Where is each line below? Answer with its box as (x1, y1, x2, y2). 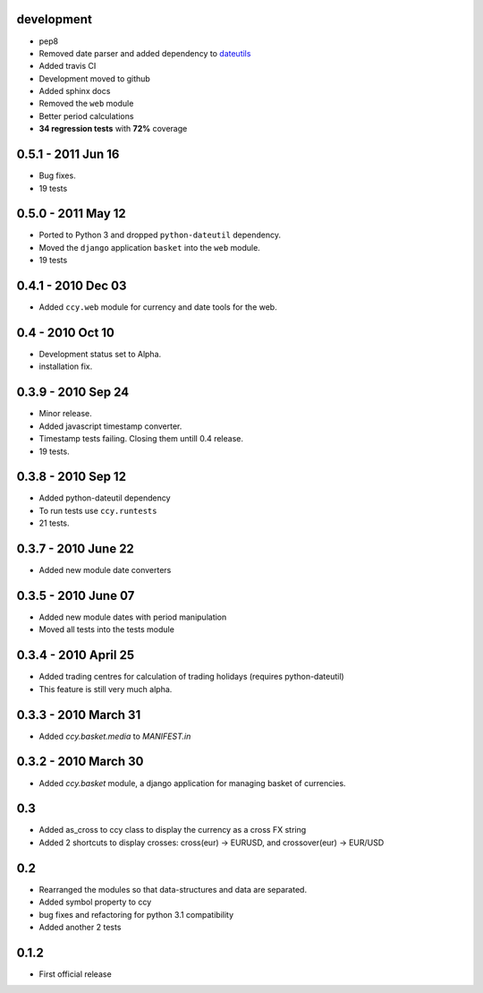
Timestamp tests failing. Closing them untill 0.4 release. (38, 433, 243, 444)
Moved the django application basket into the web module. (38, 242, 261, 253)
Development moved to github (38, 73, 151, 84)
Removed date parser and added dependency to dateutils (38, 47, 251, 58)
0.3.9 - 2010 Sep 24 (16, 385, 130, 400)
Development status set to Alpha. (38, 349, 162, 360)
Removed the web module (38, 98, 134, 109)
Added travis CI (38, 61, 97, 72)
